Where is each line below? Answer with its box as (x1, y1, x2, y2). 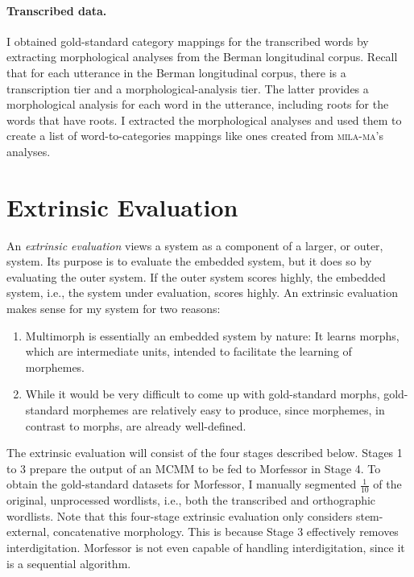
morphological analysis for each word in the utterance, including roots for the (6, 96, 389, 113)
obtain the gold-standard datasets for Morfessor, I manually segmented (6, 476, 357, 493)
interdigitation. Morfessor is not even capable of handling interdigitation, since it (6, 539, 405, 555)
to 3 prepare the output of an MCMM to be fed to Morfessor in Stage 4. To (6, 460, 381, 476)
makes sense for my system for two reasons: (6, 300, 221, 317)
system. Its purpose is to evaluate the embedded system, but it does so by (6, 253, 372, 270)
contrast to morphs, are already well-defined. (25, 417, 246, 434)
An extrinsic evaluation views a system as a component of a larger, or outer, (6, 237, 383, 253)
